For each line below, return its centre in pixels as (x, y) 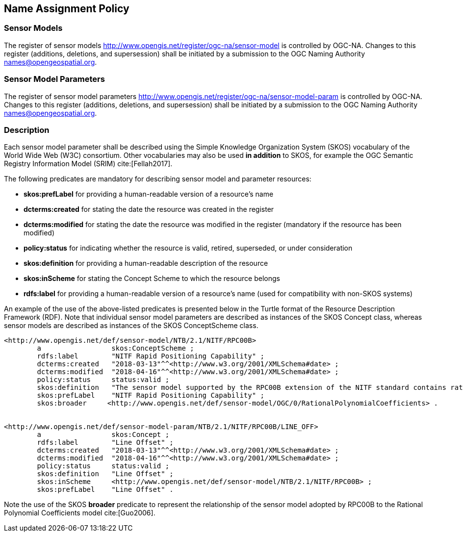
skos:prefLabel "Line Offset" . (105, 490)
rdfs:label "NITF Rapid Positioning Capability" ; (151, 356)
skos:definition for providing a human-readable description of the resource (146, 263)
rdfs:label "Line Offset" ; (105, 443)
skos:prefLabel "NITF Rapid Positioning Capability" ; (151, 396)
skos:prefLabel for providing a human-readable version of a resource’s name (149, 194)
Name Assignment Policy (67, 9)
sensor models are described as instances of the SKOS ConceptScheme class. (131, 326)
